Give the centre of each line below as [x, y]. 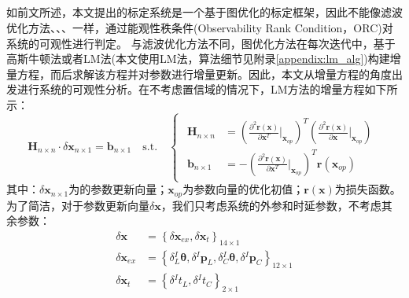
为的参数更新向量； [118, 189]
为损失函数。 [368, 189]
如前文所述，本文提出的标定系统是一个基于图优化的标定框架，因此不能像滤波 [204, 12]
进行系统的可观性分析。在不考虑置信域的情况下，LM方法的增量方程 [191, 89]
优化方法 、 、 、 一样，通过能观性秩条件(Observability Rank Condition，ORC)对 [200, 27]
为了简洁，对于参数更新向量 [78, 205]
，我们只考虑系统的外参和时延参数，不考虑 [271, 205]
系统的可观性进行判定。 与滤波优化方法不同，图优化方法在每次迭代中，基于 [201, 43]
